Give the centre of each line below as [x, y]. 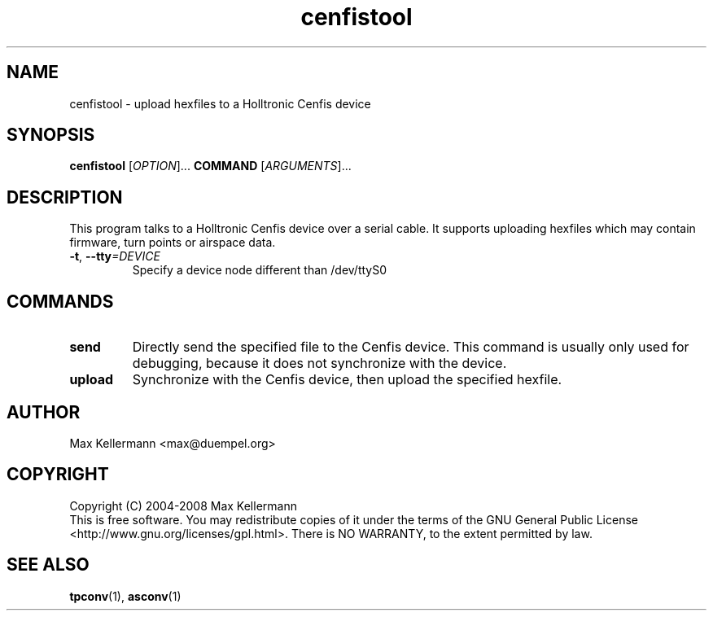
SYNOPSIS [51, 135]
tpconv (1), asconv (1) [125, 596]
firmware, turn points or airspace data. [173, 243]
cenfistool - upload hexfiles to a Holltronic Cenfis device [220, 103]
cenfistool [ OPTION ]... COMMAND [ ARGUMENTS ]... [210, 166]
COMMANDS [60, 301]
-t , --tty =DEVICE [115, 256]
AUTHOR [44, 412]
